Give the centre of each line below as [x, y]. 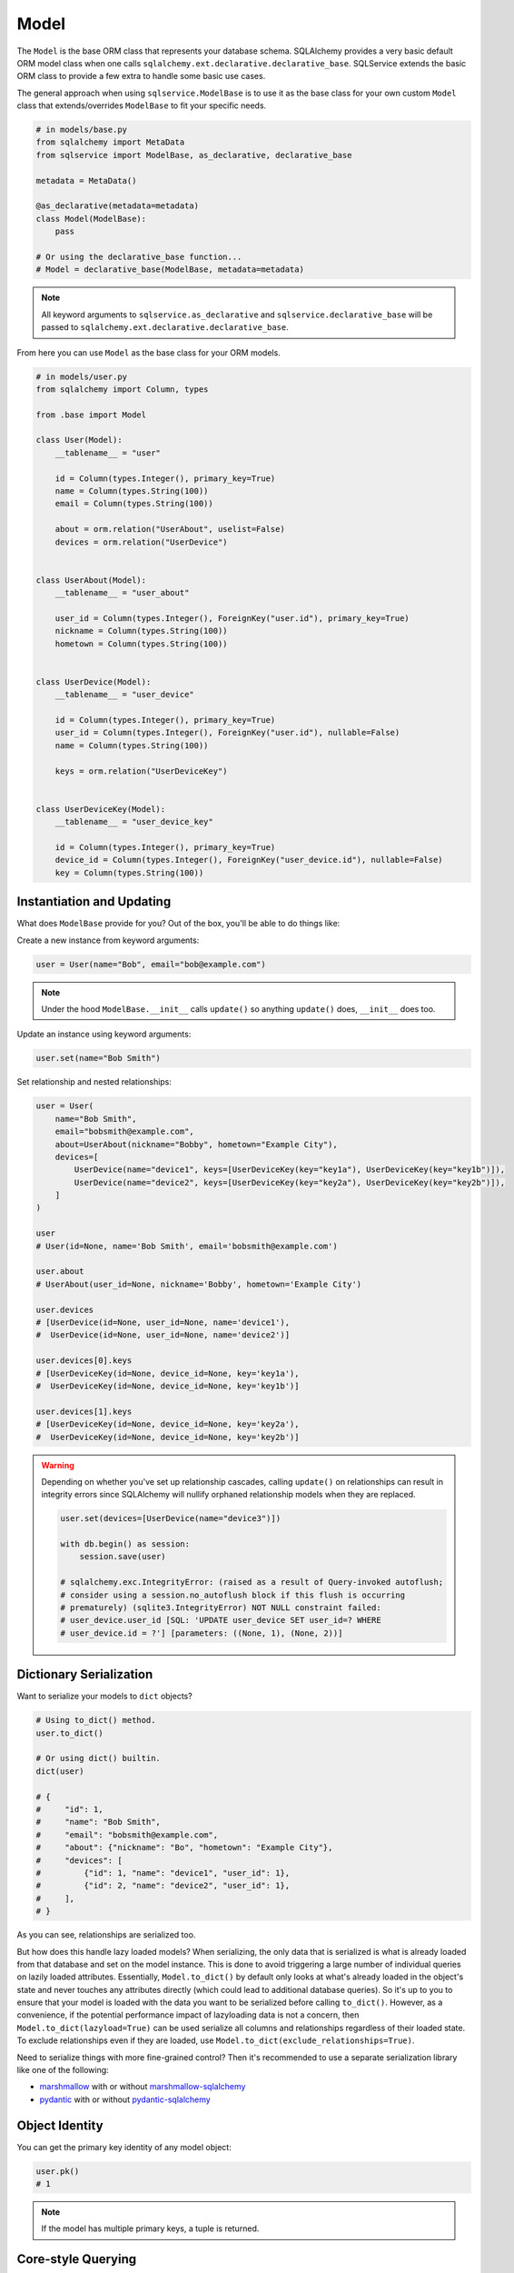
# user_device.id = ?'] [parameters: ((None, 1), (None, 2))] [202, 1633]
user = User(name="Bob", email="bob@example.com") [151, 964]
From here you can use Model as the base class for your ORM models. [148, 352]
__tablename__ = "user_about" [122, 593]
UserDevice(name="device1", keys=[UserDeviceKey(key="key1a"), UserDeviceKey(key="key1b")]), [290, 1170]
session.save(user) [123, 1557]
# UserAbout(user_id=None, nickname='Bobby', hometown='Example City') [199, 1284]
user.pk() [58, 2171]
